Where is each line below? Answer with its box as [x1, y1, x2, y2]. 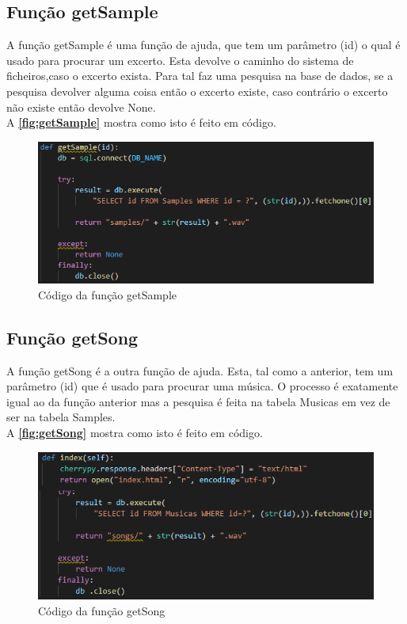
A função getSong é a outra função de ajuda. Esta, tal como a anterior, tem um [6, 362, 394, 379]
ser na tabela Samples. [6, 409, 116, 425]
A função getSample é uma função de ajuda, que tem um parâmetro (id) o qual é [6, 36, 401, 53]
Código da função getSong [38, 602, 165, 618]
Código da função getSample [38, 286, 177, 302]
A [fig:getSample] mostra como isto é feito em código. [6, 114, 276, 131]
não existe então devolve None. [6, 98, 156, 115]
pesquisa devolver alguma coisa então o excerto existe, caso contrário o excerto [6, 82, 388, 99]
